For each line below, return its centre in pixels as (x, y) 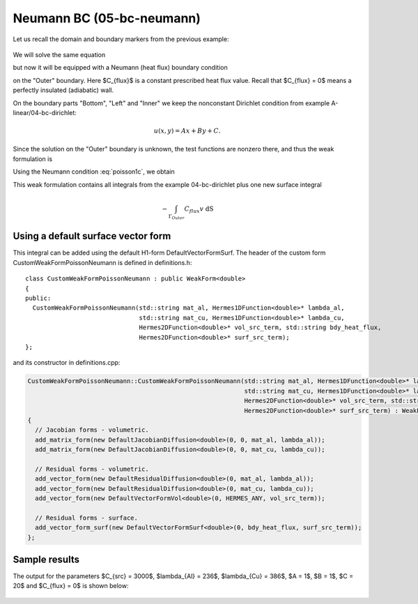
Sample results (46, 559)
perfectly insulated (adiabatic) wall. (63, 90)
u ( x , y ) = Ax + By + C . (187, 131)
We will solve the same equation (59, 54)
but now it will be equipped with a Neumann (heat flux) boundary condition (120, 68)
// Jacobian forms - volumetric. (92, 430)
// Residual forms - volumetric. (92, 469)
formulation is (32, 159)
